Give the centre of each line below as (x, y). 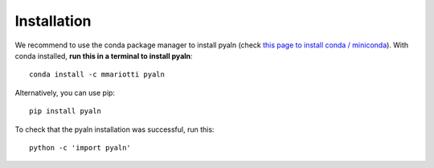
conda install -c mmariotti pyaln (97, 75)
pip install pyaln (66, 111)
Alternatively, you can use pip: (65, 92)
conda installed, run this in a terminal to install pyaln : (104, 55)
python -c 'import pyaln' (80, 148)
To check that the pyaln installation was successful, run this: (115, 129)
